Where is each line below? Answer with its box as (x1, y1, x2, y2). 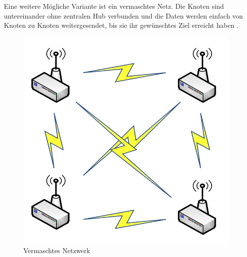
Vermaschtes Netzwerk (23, 245, 90, 256)
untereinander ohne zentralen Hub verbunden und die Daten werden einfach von (4, 10, 243, 20)
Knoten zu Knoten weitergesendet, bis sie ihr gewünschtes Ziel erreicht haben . (4, 20, 239, 30)
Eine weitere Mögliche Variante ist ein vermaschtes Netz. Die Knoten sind (4, 1, 224, 11)
